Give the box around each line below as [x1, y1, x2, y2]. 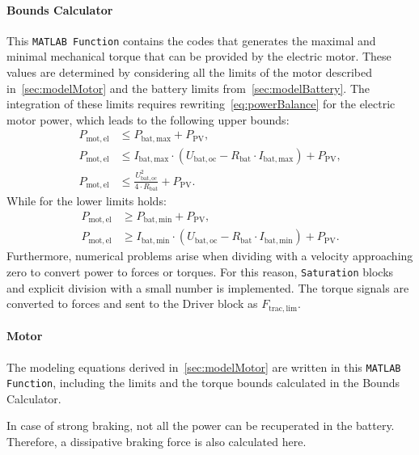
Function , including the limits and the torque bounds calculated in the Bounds [6, 374, 400, 391]
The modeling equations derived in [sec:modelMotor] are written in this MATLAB [6, 358, 401, 375]
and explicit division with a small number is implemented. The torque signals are [6, 279, 409, 296]
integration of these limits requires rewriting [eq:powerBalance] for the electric [6, 95, 396, 112]
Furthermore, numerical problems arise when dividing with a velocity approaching [6, 247, 413, 264]
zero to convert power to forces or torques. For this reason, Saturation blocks [6, 263, 394, 280]
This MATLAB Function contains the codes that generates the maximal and [6, 32, 376, 48]
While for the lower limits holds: [6, 192, 167, 209]
